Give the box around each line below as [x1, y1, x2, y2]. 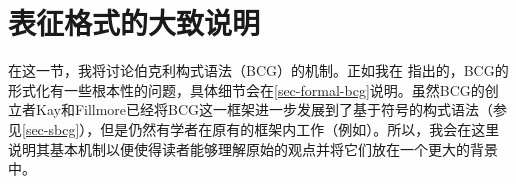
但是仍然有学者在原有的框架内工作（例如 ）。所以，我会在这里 [100, 118, 500, 139]
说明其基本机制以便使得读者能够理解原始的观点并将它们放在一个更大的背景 [8, 138, 498, 159]
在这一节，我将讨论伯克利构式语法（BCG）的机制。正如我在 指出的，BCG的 [8, 60, 509, 81]
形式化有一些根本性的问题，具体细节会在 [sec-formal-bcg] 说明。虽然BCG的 [8, 79, 485, 100]
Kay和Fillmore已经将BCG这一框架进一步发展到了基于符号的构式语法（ [35, 99, 494, 120]
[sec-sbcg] [22, 118, 80, 139]
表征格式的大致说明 [8, 2, 261, 43]
